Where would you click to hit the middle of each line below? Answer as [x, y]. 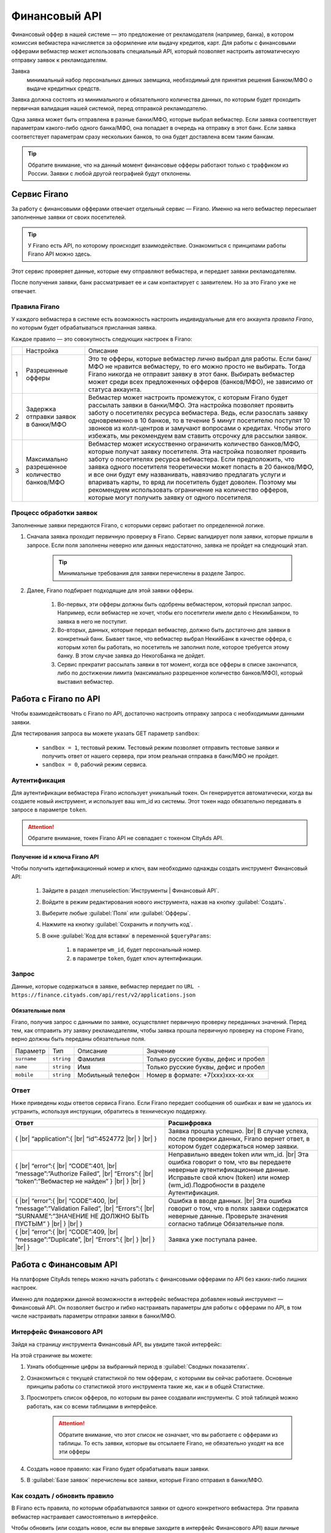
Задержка [41, 409]
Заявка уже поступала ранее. [213, 1240]
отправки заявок [51, 416]
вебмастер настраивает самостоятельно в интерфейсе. [85, 1516]
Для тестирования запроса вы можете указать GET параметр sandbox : [105, 733]
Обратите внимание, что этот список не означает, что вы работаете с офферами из [168, 1434]
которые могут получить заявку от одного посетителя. [170, 497]
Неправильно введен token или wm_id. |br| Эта [238, 1155]
